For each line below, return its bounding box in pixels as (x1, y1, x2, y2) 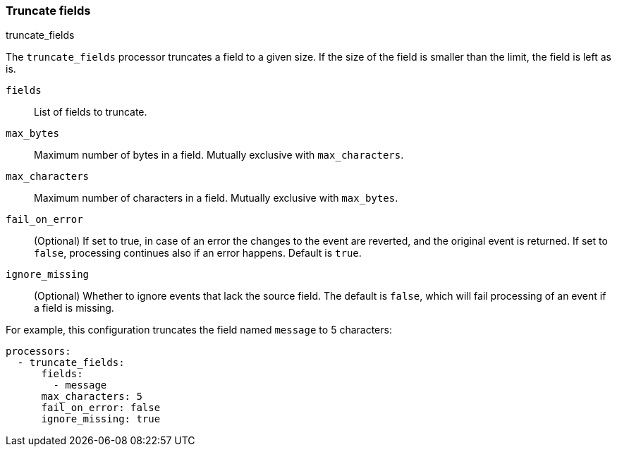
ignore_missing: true (41, 413, 161, 425)
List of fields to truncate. (34, 106, 147, 118)
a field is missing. (34, 302, 114, 314)
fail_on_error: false (41, 402, 161, 414)
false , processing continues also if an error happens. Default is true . (34, 247, 362, 259)
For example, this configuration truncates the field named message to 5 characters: (6, 324, 392, 336)
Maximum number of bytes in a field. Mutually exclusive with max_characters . (34, 149, 404, 161)
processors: (6, 346, 71, 358)
